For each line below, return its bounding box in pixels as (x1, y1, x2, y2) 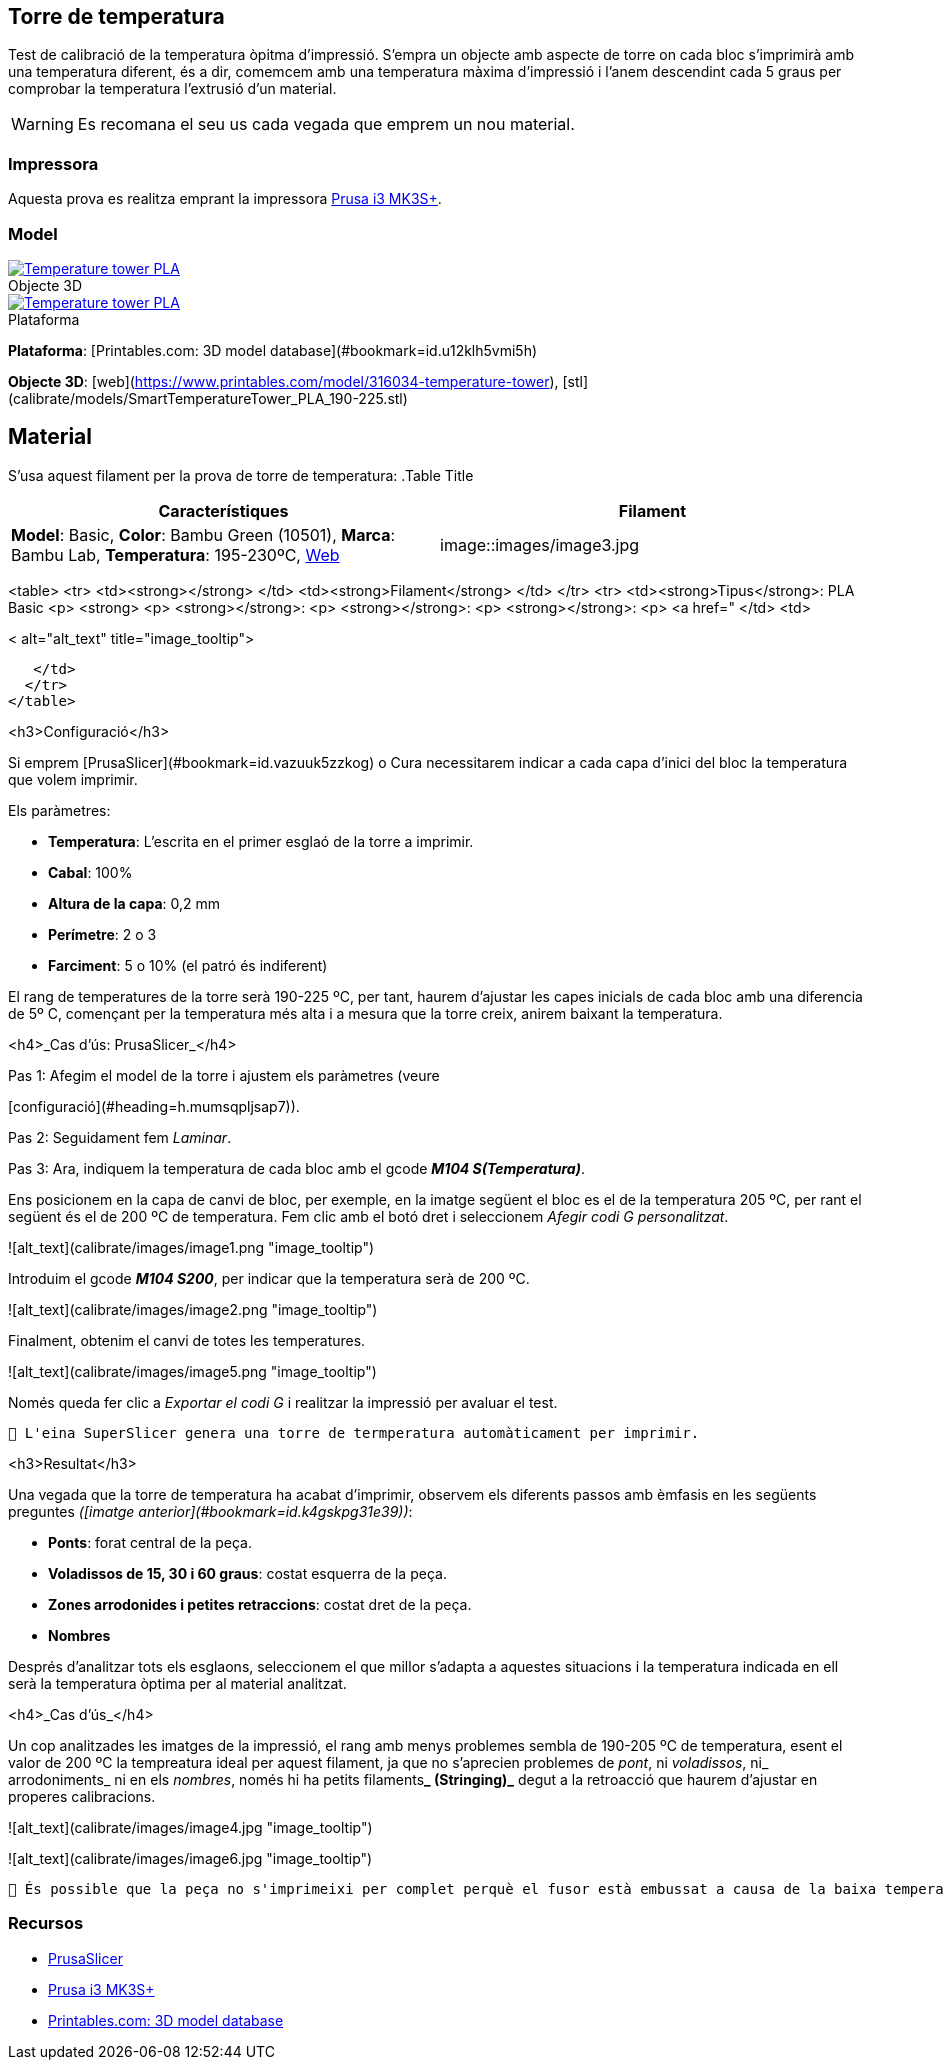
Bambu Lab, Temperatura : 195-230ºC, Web (11, 544, 340, 565)
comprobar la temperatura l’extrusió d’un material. (8, 80, 337, 98)
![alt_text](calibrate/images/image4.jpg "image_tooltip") (8, 1818, 373, 1836)
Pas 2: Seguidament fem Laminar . (8, 1128, 232, 1146)
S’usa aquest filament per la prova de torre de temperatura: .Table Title (8, 466, 474, 484)
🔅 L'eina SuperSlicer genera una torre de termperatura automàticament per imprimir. (8, 1424, 700, 1441)
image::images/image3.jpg (440, 534, 640, 555)
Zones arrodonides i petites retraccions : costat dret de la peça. (48, 1595, 472, 1613)
